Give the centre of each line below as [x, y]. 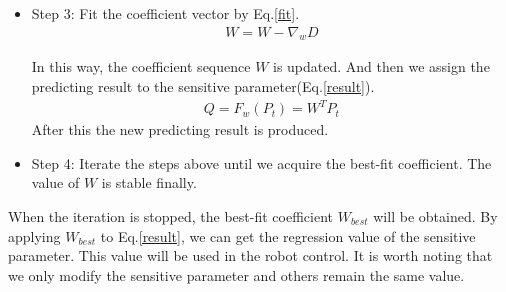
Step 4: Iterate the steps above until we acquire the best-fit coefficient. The [261, 162]
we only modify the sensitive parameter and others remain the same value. [236, 274]
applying [34, 235]
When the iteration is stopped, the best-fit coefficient [170, 215]
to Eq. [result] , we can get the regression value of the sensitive [288, 235]
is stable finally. [149, 182]
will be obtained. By [435, 215]
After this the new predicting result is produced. [180, 129]
